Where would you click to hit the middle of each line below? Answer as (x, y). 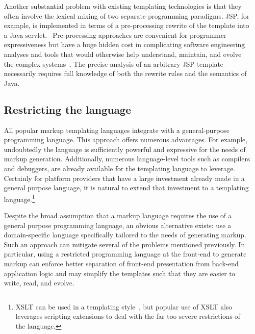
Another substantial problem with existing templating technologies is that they (123, 6)
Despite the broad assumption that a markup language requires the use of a (118, 215)
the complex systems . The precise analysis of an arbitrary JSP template (114, 64)
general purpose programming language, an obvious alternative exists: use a (118, 225)
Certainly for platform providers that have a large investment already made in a (124, 178)
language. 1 (20, 198)
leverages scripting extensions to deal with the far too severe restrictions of (128, 316)
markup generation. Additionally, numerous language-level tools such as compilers (127, 159)
